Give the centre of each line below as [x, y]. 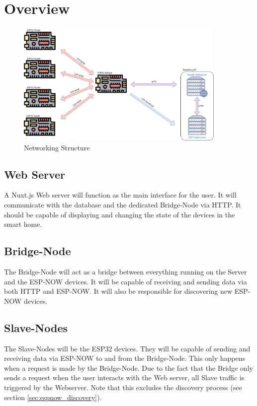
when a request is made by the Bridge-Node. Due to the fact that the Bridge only [128, 368]
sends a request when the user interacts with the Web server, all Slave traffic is [124, 377]
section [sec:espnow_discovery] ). [53, 397]
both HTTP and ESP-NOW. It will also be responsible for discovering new [118, 291]
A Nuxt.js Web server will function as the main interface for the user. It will [120, 195]
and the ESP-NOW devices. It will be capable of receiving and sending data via [126, 281]
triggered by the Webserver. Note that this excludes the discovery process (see [123, 387]
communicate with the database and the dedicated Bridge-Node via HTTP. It [123, 205]
